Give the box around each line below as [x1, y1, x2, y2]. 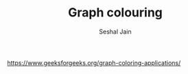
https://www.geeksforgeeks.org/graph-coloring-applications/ [7, 58, 181, 66]
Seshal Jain [99, 27, 132, 36]
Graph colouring [67, 5, 163, 21]
